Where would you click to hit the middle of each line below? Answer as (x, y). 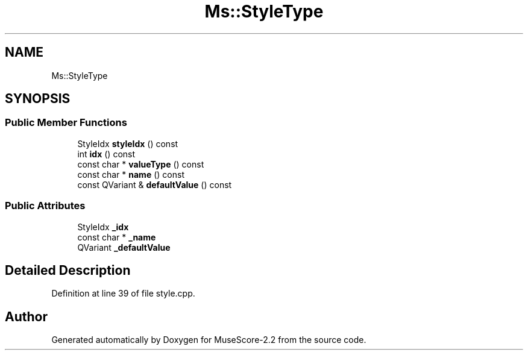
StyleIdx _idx (103, 227)
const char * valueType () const (141, 164)
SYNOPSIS (38, 99)
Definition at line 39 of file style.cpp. (123, 294)
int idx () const (106, 154)
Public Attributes (45, 206)
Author (26, 316)
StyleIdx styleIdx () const (128, 143)
